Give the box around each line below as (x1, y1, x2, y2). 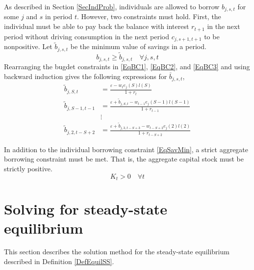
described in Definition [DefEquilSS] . (4, 256, 114, 266)
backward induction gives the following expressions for (4, 71, 167, 81)
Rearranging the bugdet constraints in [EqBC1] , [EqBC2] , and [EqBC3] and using (4, 61, 250, 72)
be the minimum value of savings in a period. (70, 41, 206, 52)
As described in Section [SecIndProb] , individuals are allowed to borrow (4, 1, 220, 11)
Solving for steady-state (4, 199, 167, 219)
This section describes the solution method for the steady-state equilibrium (4, 246, 229, 257)
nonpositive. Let (4, 41, 52, 52)
